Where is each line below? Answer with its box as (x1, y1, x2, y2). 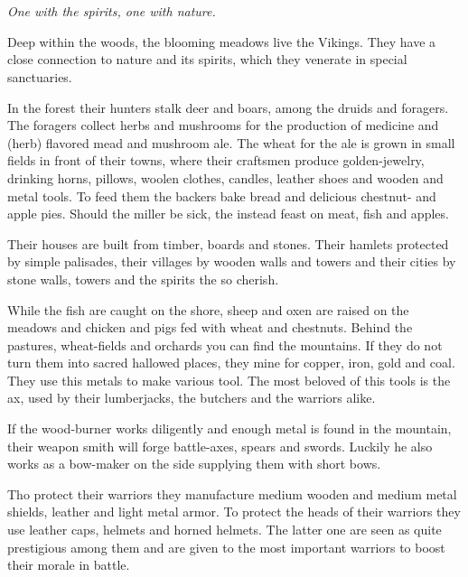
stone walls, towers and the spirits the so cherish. (7, 269, 279, 288)
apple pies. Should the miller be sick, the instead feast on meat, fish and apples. (7, 204, 449, 223)
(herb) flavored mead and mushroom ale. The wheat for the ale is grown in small (7, 133, 455, 152)
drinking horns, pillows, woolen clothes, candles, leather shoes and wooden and (7, 168, 444, 187)
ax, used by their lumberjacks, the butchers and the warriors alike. (7, 388, 376, 407)
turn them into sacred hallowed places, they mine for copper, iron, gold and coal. (7, 353, 455, 372)
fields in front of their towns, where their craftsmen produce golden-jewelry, (7, 151, 425, 170)
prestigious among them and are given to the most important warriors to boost (7, 537, 445, 556)
